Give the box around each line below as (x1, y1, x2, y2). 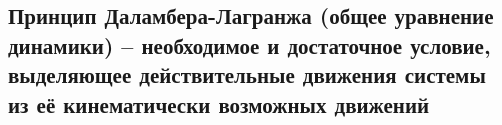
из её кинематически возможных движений (8, 88, 430, 119)
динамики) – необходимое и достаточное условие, (8, 29, 491, 60)
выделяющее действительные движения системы (8, 59, 486, 90)
